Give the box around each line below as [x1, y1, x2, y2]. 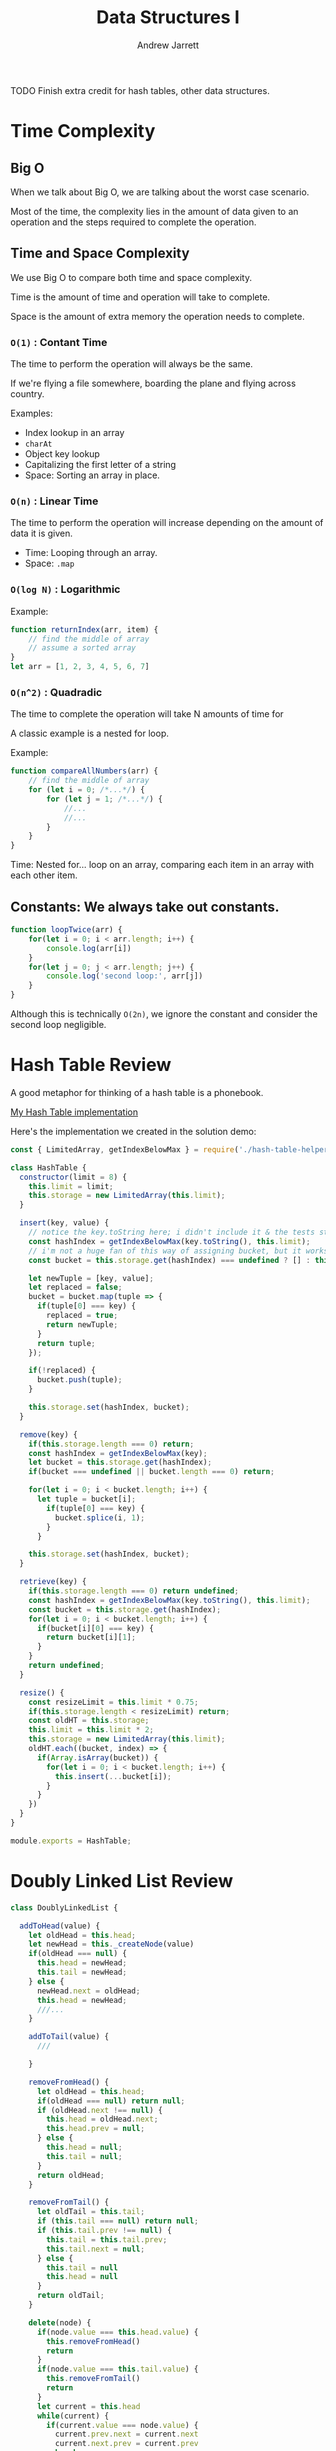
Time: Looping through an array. [24, 547, 158, 559]
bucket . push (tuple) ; [36, 1375, 123, 1385]
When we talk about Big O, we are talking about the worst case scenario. [10, 186, 310, 198]
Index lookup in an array [24, 427, 125, 439]
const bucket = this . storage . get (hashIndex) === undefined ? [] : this [28, 1255, 333, 1265]
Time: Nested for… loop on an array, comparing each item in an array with [10, 859, 315, 871]
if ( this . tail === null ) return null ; [36, 2216, 199, 2226]
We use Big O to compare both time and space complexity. [10, 271, 253, 283]
